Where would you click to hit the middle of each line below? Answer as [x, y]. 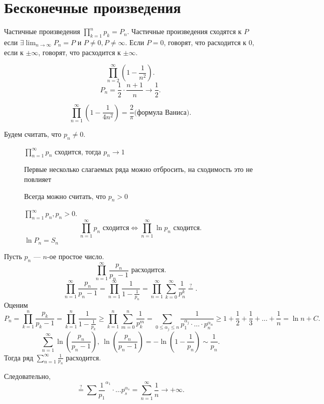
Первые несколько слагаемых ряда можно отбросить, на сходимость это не [138, 169]
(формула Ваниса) [162, 113]
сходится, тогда [78, 151]
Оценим [16, 305]
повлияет [38, 179]
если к [14, 52]
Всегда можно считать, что [65, 196]
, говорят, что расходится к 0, [209, 42]
